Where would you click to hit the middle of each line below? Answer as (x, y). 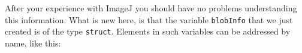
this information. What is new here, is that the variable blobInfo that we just (149, 19)
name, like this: (33, 43)
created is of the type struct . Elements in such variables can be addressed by (148, 31)
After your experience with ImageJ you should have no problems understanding (151, 8)
